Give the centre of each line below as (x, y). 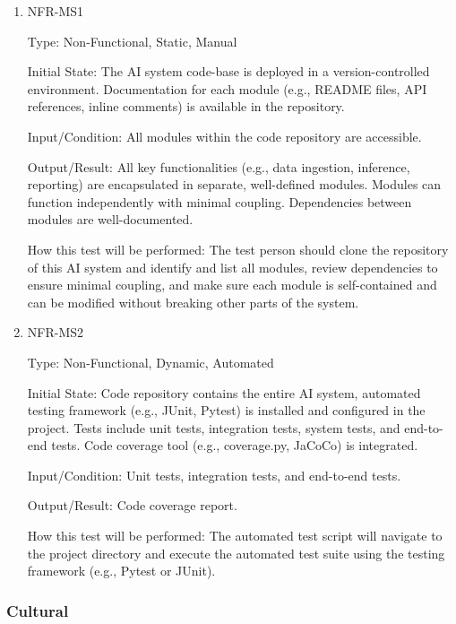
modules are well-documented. (110, 219)
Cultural (38, 610)
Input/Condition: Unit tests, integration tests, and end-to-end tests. (214, 475)
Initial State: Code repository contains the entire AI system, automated (224, 392)
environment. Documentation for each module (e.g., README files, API (227, 88)
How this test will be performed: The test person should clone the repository (238, 249)
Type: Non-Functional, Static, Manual (132, 41)
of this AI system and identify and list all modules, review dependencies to (232, 267)
